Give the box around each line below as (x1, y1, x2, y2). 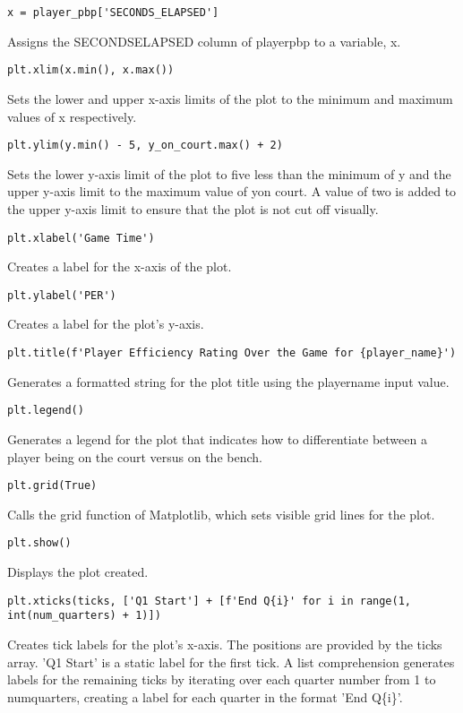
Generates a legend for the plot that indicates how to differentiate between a (7, 429, 427, 448)
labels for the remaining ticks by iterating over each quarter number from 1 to (7, 670, 436, 689)
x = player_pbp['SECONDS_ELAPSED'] (7, 6, 219, 19)
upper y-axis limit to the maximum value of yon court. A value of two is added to (7, 182, 457, 201)
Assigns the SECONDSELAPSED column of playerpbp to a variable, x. (7, 31, 401, 50)
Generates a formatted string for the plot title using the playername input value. (7, 372, 450, 391)
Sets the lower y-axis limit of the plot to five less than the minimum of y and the (7, 164, 451, 183)
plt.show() (7, 537, 72, 550)
